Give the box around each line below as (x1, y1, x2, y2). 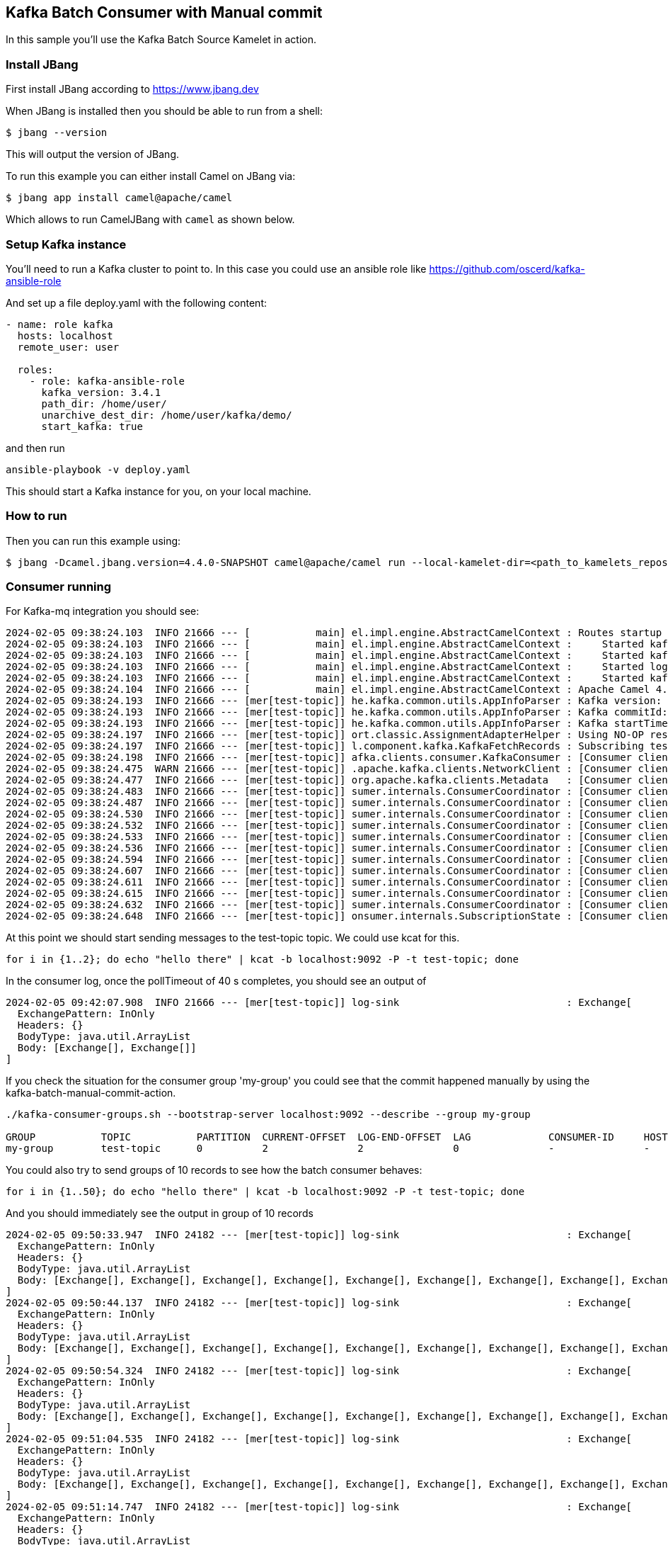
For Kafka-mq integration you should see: (6, 605, 200, 618)
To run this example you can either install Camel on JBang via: (6, 170, 296, 183)
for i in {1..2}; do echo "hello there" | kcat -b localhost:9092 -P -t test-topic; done (6, 953, 519, 966)
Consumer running (6, 579, 112, 594)
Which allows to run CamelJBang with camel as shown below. (6, 213, 295, 226)
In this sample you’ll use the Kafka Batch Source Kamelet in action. (6, 33, 316, 46)
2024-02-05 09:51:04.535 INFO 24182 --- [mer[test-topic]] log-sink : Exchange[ (6, 1433, 633, 1445)
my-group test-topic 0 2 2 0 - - (6, 1143, 650, 1155)
